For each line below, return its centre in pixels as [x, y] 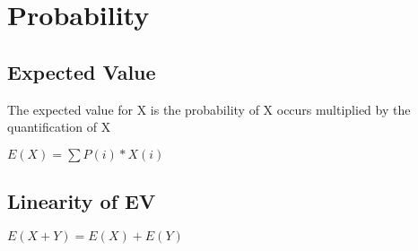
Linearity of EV [82, 201]
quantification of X [59, 127]
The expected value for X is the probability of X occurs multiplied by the [209, 109]
